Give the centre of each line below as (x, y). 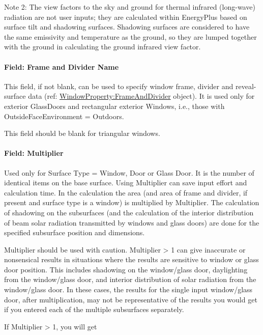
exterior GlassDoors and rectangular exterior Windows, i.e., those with (114, 106)
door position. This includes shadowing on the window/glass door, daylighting (126, 269)
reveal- (246, 86)
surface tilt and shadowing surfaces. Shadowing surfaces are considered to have (127, 27)
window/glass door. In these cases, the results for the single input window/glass (128, 289)
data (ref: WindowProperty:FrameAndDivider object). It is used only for (141, 96)
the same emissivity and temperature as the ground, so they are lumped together (130, 36)
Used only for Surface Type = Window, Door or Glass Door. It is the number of (129, 172)
